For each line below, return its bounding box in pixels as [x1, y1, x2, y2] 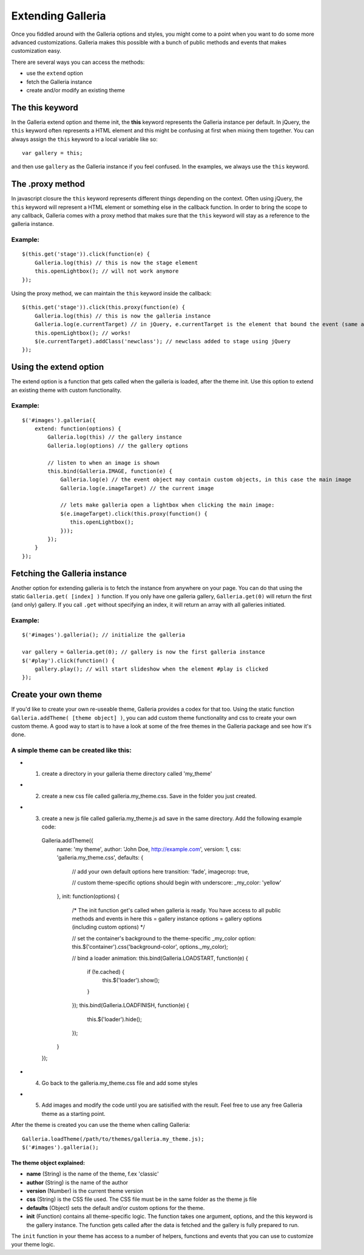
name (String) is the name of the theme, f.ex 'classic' [26, 1170, 159, 1178]
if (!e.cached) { [87, 968, 124, 976]
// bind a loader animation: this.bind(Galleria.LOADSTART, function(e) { [72, 954, 248, 962]
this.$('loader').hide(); [87, 1015, 142, 1023]
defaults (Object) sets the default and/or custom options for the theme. [26, 1204, 205, 1211]
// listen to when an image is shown [47, 459, 160, 466]
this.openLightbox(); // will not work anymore [34, 268, 179, 275]
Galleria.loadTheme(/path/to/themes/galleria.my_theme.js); [22, 1135, 204, 1142]
